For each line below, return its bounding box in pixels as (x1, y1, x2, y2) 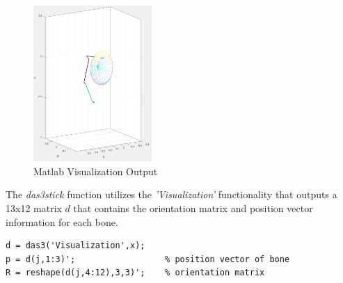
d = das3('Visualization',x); (6, 241, 145, 251)
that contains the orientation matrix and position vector (73, 200, 313, 215)
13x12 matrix (6, 200, 62, 215)
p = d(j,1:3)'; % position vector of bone (6, 254, 290, 264)
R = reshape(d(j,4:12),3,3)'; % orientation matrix (6, 268, 265, 278)
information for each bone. (6, 214, 118, 229)
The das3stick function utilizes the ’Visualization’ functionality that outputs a (6, 187, 337, 202)
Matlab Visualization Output (33, 163, 158, 178)
